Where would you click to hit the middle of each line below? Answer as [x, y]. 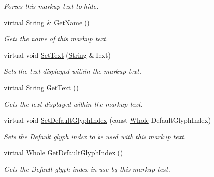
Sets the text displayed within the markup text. [73, 71]
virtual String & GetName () [47, 22]
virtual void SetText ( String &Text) [57, 55]
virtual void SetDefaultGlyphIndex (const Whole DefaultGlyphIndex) [107, 120]
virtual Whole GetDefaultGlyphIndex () [64, 153]
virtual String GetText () [41, 87]
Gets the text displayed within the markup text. [73, 104]
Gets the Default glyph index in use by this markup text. [87, 169]
